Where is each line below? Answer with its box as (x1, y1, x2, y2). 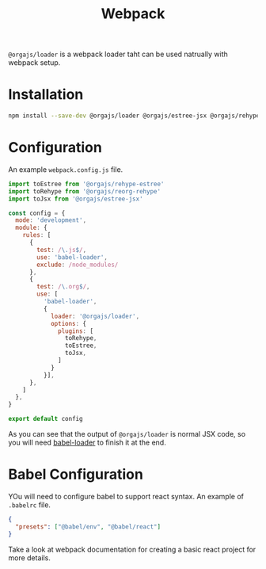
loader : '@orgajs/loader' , (50, 312, 140, 320)
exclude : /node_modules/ (36, 261, 119, 269)
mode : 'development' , (15, 216, 87, 224)
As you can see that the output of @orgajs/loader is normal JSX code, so (8, 430, 246, 439)
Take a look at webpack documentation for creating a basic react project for (8, 544, 256, 554)
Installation (8, 86, 84, 104)
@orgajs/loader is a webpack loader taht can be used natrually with (8, 49, 228, 59)
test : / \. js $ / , (36, 246, 87, 254)
